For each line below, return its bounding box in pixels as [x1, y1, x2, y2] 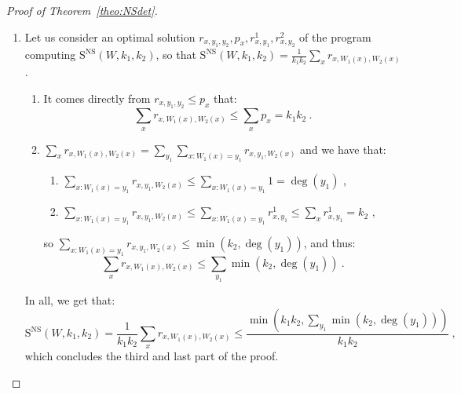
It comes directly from [43, 89, 151, 106]
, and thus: [303, 234, 356, 250]
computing [24, 46, 76, 62]
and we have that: [300, 140, 386, 157]
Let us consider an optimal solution [24, 28, 196, 45]
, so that [155, 46, 196, 62]
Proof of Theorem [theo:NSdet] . [6, 2, 158, 18]
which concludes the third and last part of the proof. [24, 348, 279, 364]
